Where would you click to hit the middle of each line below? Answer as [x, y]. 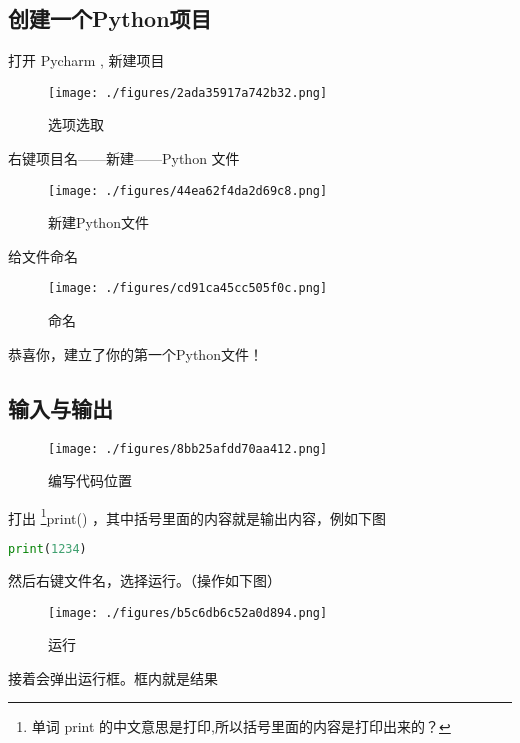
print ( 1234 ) [47, 549]
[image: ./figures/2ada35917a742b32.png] [188, 92]
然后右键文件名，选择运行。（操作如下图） [144, 579]
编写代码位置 [90, 480]
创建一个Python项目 [110, 18]
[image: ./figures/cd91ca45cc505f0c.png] [188, 288]
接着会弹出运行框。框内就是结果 [113, 677]
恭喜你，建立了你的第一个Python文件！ [135, 353]
